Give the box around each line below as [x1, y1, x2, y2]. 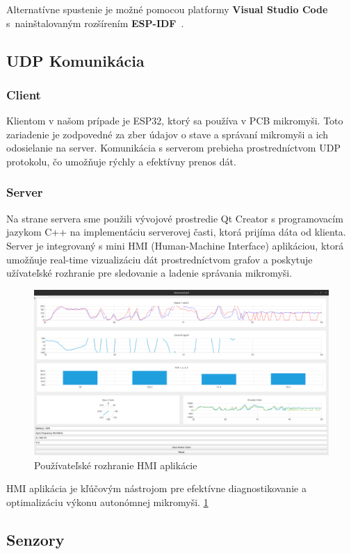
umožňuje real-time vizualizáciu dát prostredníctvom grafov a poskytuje [6, 252, 313, 266]
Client [6, 85, 41, 103]
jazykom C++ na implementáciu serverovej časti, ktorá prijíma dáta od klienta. [6, 225, 346, 239]
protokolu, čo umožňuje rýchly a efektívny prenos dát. [6, 154, 236, 168]
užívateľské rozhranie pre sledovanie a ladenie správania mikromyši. [6, 266, 293, 280]
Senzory [6, 529, 65, 551]
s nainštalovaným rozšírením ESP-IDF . [6, 15, 184, 30]
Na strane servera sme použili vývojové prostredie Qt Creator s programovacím [6, 211, 343, 225]
